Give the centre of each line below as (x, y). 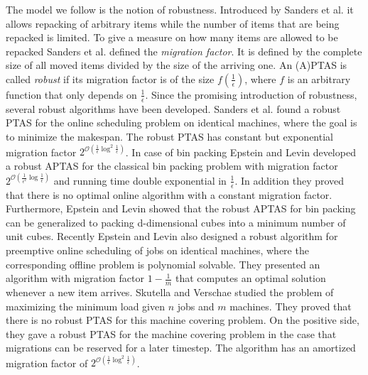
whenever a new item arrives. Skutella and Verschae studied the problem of (170, 292)
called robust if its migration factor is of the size (110, 78)
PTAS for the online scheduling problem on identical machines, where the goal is (182, 123)
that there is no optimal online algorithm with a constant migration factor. (169, 194)
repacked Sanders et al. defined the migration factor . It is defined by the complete (184, 51)
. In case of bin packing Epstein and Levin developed (240, 152)
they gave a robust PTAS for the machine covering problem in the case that (171, 333)
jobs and (196, 306)
